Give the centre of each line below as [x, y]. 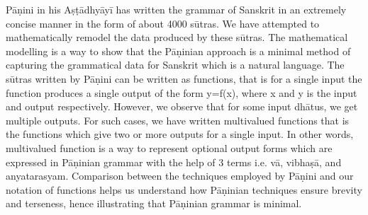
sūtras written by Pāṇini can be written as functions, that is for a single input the [184, 78]
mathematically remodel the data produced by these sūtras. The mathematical [177, 37]
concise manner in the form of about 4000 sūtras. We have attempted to [163, 23]
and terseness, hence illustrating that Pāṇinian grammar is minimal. [154, 203]
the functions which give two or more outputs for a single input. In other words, [180, 134]
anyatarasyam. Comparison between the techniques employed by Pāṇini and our [180, 176]
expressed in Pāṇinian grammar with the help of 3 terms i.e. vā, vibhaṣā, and [174, 162]
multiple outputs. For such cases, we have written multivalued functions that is [178, 120]
